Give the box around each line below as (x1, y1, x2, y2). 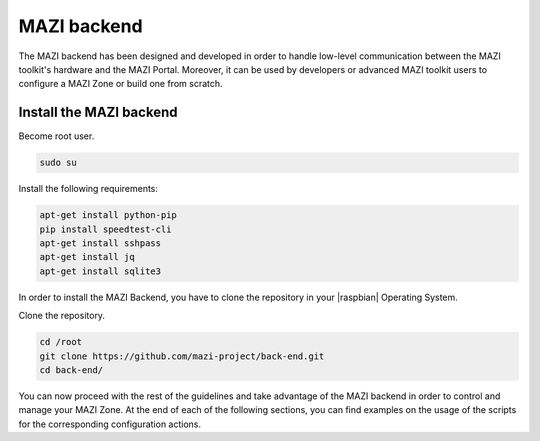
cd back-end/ (39, 364, 104, 375)
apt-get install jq (39, 251, 135, 263)
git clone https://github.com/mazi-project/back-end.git (39, 350, 325, 362)
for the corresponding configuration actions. (18, 418, 202, 430)
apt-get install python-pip (39, 210, 177, 221)
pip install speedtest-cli (39, 223, 172, 235)
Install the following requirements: (18, 183, 159, 195)
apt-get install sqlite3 (39, 265, 162, 277)
